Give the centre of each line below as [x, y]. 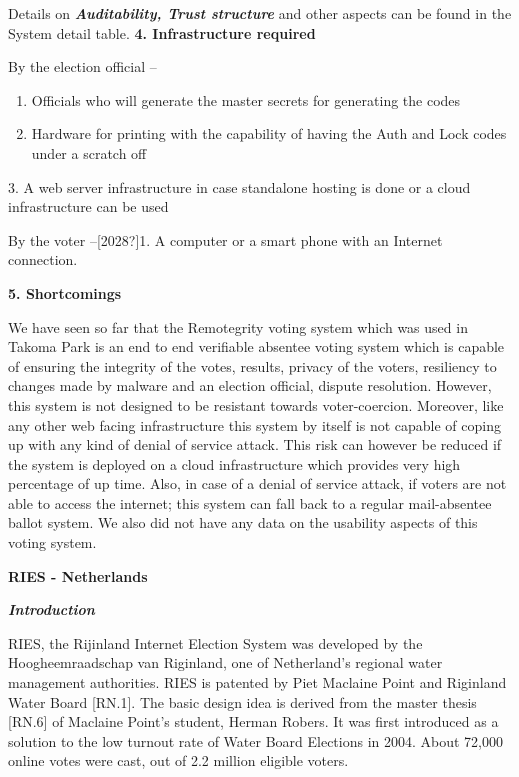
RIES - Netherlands [78, 575]
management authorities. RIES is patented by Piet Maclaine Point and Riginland [257, 682]
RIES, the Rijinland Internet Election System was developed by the [215, 642]
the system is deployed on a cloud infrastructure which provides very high [234, 463]
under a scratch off [89, 152]
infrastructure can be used [88, 206]
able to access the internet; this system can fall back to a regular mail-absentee [250, 502]
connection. [43, 259]
